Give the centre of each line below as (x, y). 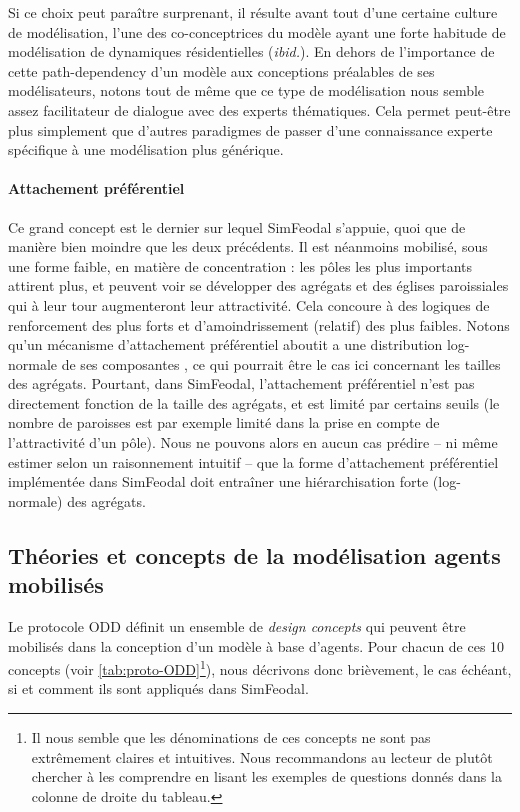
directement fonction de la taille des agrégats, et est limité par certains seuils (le (254, 402)
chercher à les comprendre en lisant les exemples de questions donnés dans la (266, 776)
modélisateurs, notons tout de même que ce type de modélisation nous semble (246, 90)
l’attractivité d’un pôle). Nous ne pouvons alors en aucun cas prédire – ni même (253, 442)
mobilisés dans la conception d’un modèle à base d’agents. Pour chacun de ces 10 (256, 645)
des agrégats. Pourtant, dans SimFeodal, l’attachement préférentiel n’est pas (241, 383)
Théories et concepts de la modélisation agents (254, 554)
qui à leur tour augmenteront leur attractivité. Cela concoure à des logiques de (249, 304)
